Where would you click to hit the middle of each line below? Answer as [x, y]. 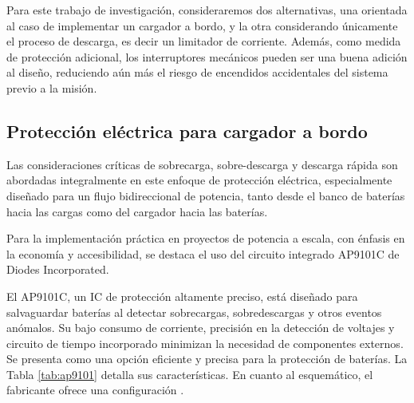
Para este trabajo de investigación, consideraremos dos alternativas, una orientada [207, 10]
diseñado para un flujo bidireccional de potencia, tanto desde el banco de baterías [206, 195]
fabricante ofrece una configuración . [95, 390]
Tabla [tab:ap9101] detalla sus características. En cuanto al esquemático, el [190, 374]
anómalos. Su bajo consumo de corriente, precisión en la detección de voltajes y [201, 328]
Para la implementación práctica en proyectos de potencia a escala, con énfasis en [206, 238]
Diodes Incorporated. [58, 269]
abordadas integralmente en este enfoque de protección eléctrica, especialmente [199, 180]
